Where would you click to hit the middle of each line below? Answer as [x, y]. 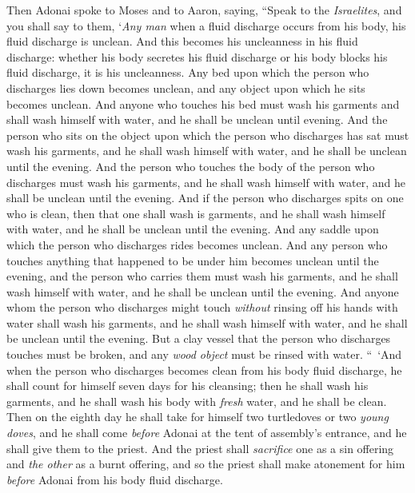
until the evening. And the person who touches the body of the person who [191, 166]
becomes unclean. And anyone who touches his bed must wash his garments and [203, 103]
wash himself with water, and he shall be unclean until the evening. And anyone [203, 291]
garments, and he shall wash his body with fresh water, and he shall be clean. [197, 401]
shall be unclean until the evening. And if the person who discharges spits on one [205, 198]
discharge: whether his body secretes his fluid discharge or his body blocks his [197, 56]
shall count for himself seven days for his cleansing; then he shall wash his [188, 386]
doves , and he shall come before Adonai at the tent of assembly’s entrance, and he [207, 433]
